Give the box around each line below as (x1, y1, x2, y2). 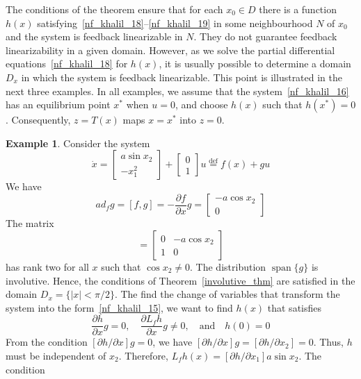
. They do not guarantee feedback (193, 29, 337, 44)
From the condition (6, 335, 88, 349)
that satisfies (267, 300, 322, 314)
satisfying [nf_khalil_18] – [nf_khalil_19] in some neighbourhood (37, 15, 313, 30)
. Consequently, (6, 112, 71, 127)
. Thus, (313, 335, 344, 349)
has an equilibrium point (6, 97, 111, 112)
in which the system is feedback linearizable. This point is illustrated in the (21, 69, 343, 84)
